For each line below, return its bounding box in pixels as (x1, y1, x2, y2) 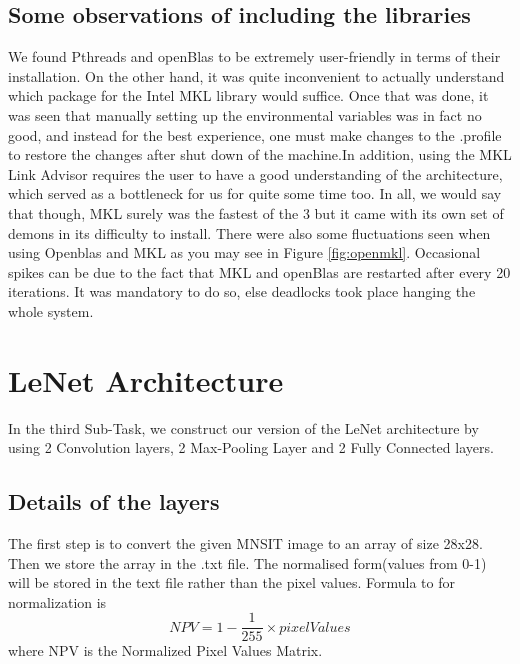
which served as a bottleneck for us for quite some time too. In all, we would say (8, 183, 502, 204)
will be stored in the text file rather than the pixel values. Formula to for (8, 572, 456, 593)
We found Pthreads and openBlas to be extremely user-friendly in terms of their (8, 46, 501, 67)
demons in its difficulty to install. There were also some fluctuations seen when (8, 222, 491, 243)
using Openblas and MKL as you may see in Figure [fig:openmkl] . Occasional (8, 242, 481, 263)
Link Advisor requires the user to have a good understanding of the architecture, (8, 163, 503, 184)
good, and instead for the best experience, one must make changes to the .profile (8, 124, 502, 145)
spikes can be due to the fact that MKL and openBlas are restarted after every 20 (8, 261, 511, 282)
